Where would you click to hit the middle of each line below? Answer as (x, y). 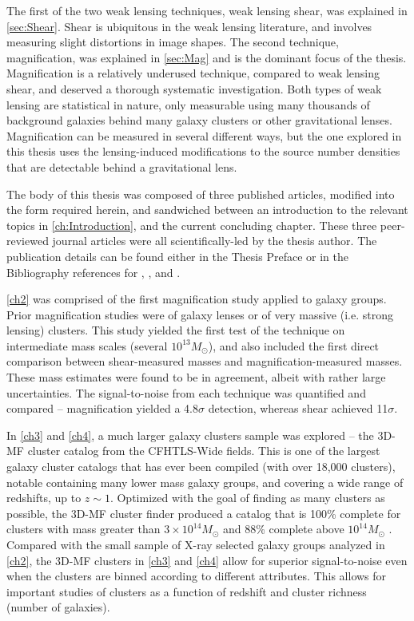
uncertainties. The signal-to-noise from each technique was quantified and (186, 392)
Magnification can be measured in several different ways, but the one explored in (204, 135)
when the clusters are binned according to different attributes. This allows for (197, 576)
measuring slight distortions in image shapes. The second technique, (173, 42)
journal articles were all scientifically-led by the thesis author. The (215, 241)
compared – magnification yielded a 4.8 (102, 408)
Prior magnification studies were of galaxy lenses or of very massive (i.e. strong (200, 314)
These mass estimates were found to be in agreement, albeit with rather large (196, 377)
